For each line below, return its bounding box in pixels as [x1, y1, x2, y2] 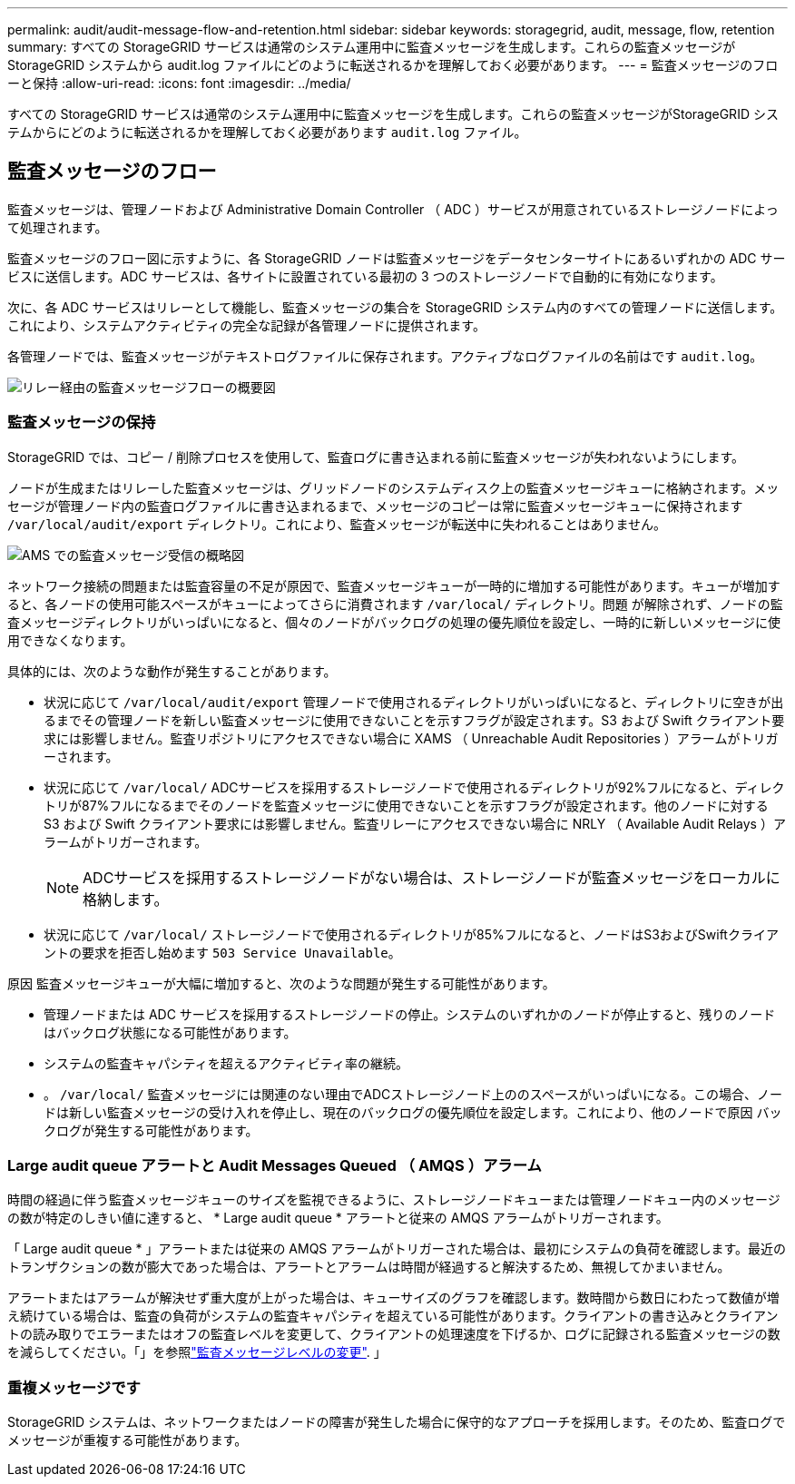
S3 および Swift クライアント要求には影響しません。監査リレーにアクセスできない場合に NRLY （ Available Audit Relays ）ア [44, 815, 786, 831]
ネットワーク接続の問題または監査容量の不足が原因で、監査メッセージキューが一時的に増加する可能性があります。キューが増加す [7, 577, 780, 594]
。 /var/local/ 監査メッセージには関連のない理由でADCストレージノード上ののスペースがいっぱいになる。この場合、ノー [44, 1086, 783, 1102]
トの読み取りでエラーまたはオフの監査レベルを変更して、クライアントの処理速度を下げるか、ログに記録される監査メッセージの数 [7, 1326, 780, 1342]
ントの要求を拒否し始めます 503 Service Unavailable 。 [44, 944, 401, 960]
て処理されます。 [7, 219, 108, 235]
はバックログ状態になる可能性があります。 [44, 1024, 297, 1040]
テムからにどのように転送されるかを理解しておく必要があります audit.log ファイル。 [7, 124, 527, 140]
